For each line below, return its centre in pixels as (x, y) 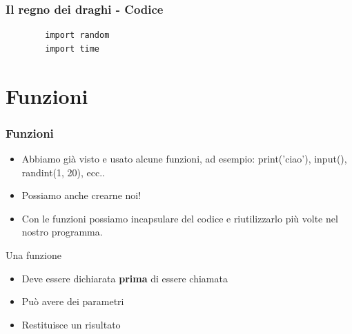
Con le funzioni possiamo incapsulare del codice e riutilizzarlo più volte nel (180, 218)
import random (77, 35)
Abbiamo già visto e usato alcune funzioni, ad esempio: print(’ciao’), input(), (184, 158)
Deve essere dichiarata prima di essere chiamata (125, 278)
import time (72, 49)
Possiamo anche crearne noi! (81, 195)
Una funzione (33, 254)
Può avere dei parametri (73, 301)
